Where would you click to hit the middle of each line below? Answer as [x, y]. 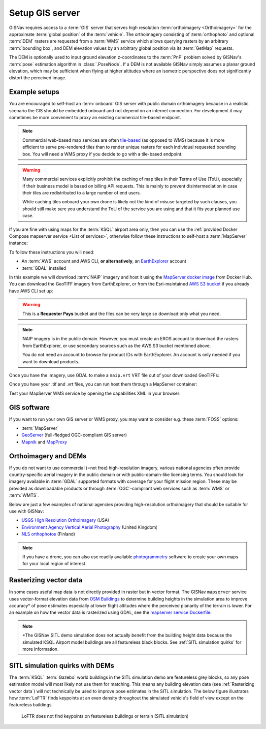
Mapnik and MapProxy [44, 442]
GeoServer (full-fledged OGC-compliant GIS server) [74, 435]
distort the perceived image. [38, 78]
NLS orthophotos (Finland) [49, 534]
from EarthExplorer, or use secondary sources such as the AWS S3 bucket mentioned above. [117, 346]
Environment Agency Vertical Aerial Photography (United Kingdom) [89, 527]
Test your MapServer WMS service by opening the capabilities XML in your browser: [95, 393]
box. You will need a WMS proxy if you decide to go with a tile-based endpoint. [102, 154]
